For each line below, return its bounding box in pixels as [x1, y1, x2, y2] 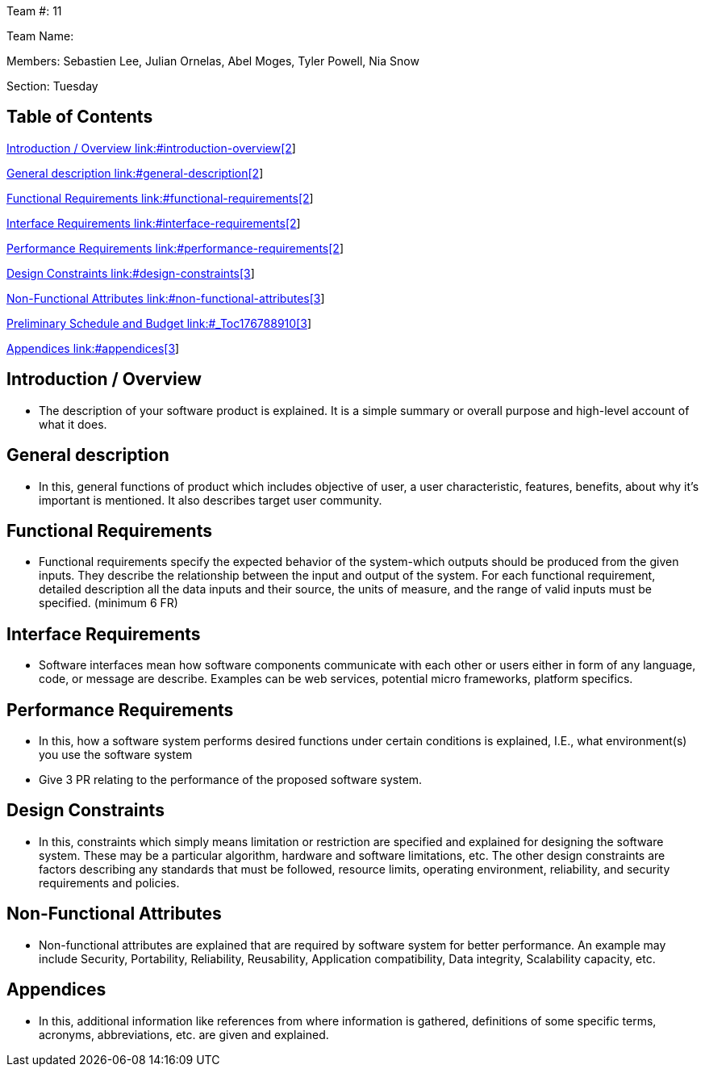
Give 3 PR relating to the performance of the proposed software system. [39, 773, 423, 787]
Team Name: [6, 29, 74, 43]
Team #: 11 [6, 4, 62, 18]
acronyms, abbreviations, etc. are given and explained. [39, 1027, 329, 1042]
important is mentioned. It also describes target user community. [39, 492, 382, 507]
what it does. [39, 417, 107, 431]
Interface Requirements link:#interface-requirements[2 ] [6, 216, 301, 230]
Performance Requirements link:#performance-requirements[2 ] [6, 241, 344, 255]
